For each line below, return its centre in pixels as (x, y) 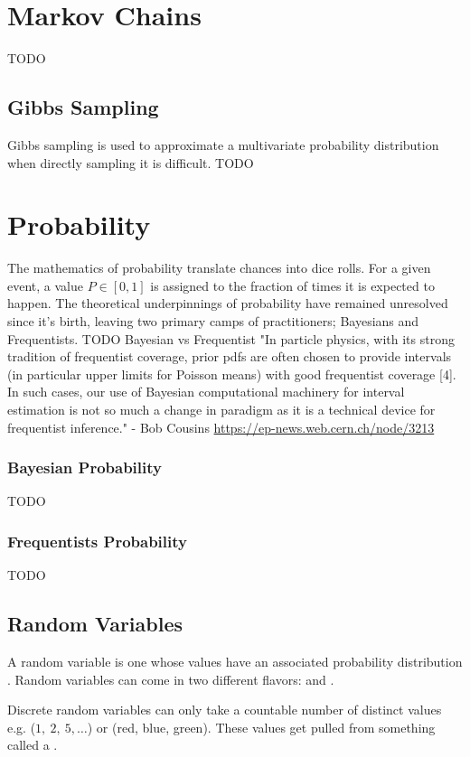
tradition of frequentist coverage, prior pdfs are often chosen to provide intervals (230, 356)
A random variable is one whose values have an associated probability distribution (235, 661)
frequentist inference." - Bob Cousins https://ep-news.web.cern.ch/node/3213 (221, 427)
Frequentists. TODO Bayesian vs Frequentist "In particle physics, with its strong (231, 338)
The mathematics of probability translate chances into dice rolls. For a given (219, 268)
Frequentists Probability (97, 541)
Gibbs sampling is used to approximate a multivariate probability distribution (223, 144)
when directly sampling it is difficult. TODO (131, 162)
